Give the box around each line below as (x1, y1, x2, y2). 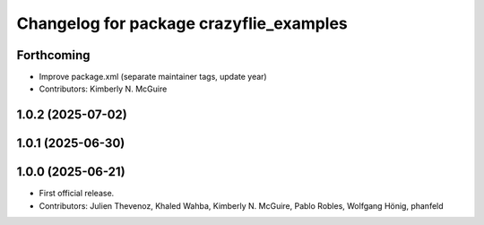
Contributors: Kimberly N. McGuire (39, 83, 168, 94)
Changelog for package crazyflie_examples (16, 13, 349, 33)
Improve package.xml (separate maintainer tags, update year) (39, 72, 268, 82)
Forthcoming (16, 48, 91, 63)
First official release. (39, 188, 115, 199)
